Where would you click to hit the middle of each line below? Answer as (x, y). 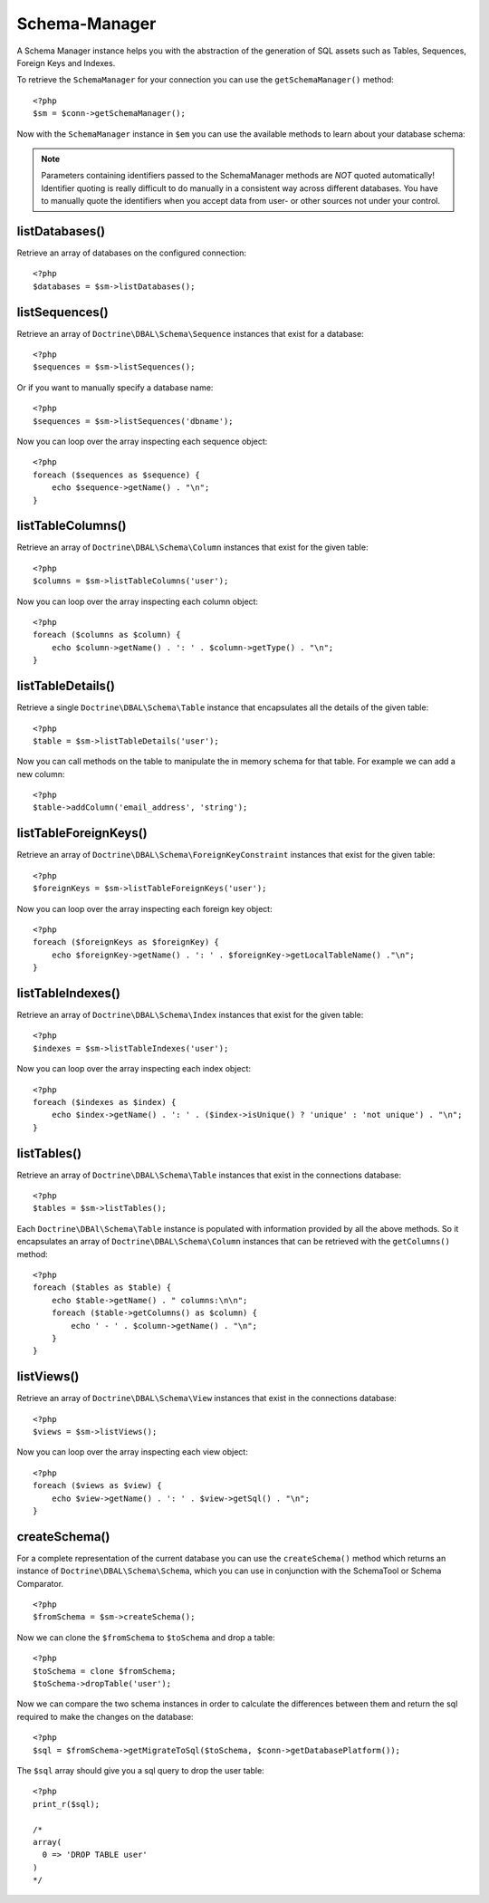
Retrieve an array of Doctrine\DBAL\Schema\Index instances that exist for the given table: (190, 1015)
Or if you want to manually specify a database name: (115, 387)
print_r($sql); (67, 1804)
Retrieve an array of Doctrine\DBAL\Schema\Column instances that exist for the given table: (192, 547)
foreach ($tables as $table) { (102, 1288)
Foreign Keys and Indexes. (66, 62)
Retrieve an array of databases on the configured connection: (132, 253)
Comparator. (40, 1583)
